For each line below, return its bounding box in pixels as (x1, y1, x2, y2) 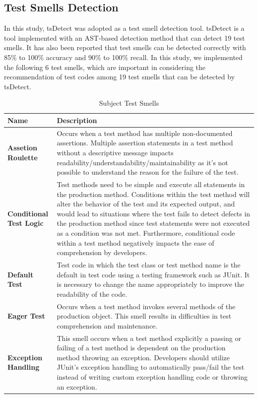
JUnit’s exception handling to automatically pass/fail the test (57, 362, 245, 372)
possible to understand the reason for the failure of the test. (57, 167, 239, 177)
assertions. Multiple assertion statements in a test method (57, 137, 233, 148)
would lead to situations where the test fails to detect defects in (57, 208, 251, 218)
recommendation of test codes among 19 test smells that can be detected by (4, 71, 235, 82)
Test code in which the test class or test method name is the (57, 260, 241, 270)
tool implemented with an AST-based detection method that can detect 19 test (4, 32, 245, 43)
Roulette (7, 152, 38, 162)
